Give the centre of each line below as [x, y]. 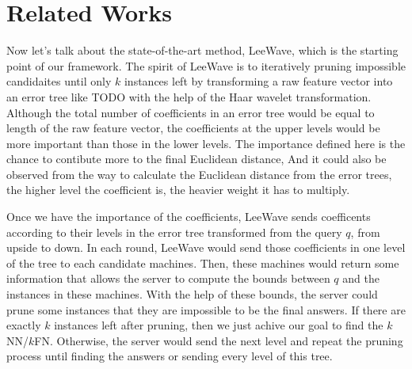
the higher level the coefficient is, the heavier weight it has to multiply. [178, 190]
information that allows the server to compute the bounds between [168, 278]
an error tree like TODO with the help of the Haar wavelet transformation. [189, 96]
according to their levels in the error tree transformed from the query [174, 232]
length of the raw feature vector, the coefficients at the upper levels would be [193, 128]
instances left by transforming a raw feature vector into [258, 81]
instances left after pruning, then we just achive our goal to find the [219, 325]
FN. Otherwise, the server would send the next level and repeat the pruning [219, 340]
